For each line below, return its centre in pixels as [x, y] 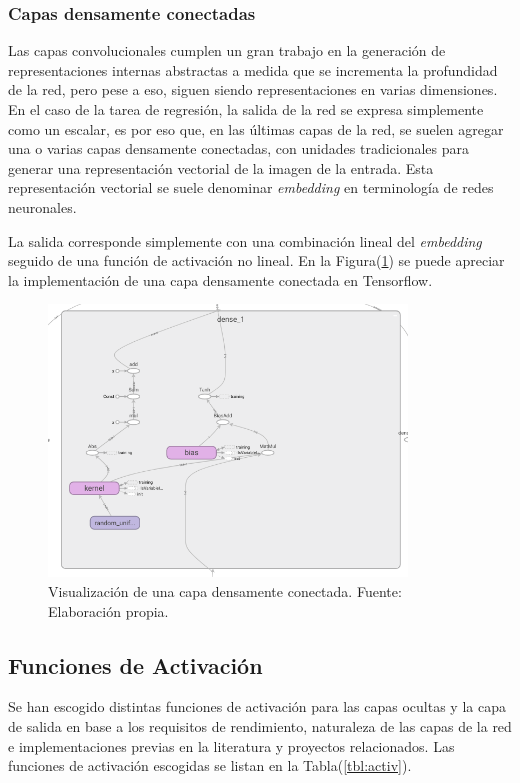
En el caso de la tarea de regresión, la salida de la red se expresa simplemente [246, 109]
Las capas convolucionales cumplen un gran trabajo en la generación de [227, 50]
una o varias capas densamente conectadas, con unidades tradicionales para [239, 148]
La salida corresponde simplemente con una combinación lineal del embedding [245, 240]
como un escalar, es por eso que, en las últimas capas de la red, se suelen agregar [256, 128]
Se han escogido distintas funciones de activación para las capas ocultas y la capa [257, 706]
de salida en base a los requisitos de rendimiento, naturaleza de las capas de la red [260, 725]
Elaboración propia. [108, 610]
